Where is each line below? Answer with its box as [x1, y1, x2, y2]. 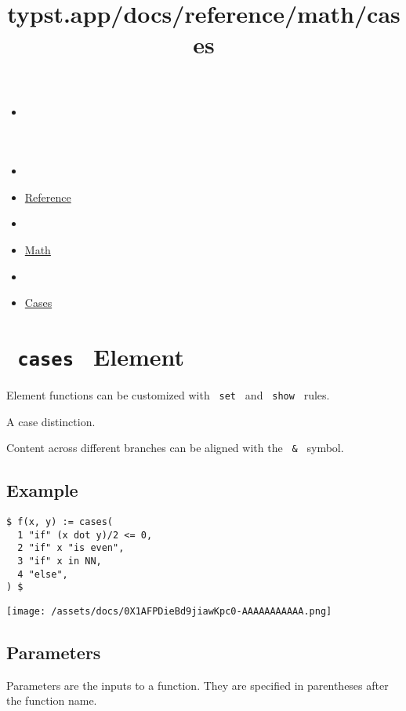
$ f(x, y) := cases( [6, 516, 114, 528]
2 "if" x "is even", [17, 542, 125, 554]
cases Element [17, 340, 184, 372]
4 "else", [17, 568, 68, 580]
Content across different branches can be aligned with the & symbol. [6, 439, 344, 456]
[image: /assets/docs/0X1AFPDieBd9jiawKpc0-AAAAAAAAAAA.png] [6, 606, 332, 618]
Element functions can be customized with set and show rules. [6, 386, 330, 403]
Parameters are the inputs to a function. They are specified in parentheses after [6, 676, 389, 693]
